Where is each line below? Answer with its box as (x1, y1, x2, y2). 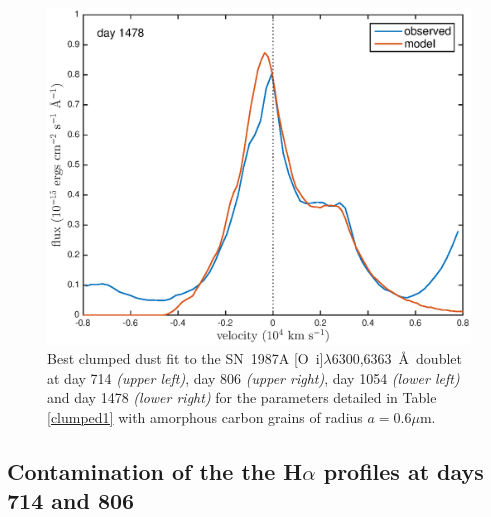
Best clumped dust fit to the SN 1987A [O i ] (47, 348, 324, 369)
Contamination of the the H (7, 455, 303, 486)
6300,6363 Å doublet (331, 348, 462, 369)
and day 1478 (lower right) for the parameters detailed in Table (47, 387, 437, 408)
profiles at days (323, 455, 484, 486)
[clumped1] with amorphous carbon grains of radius (47, 407, 363, 427)
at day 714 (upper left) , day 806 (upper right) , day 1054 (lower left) (47, 367, 460, 388)
